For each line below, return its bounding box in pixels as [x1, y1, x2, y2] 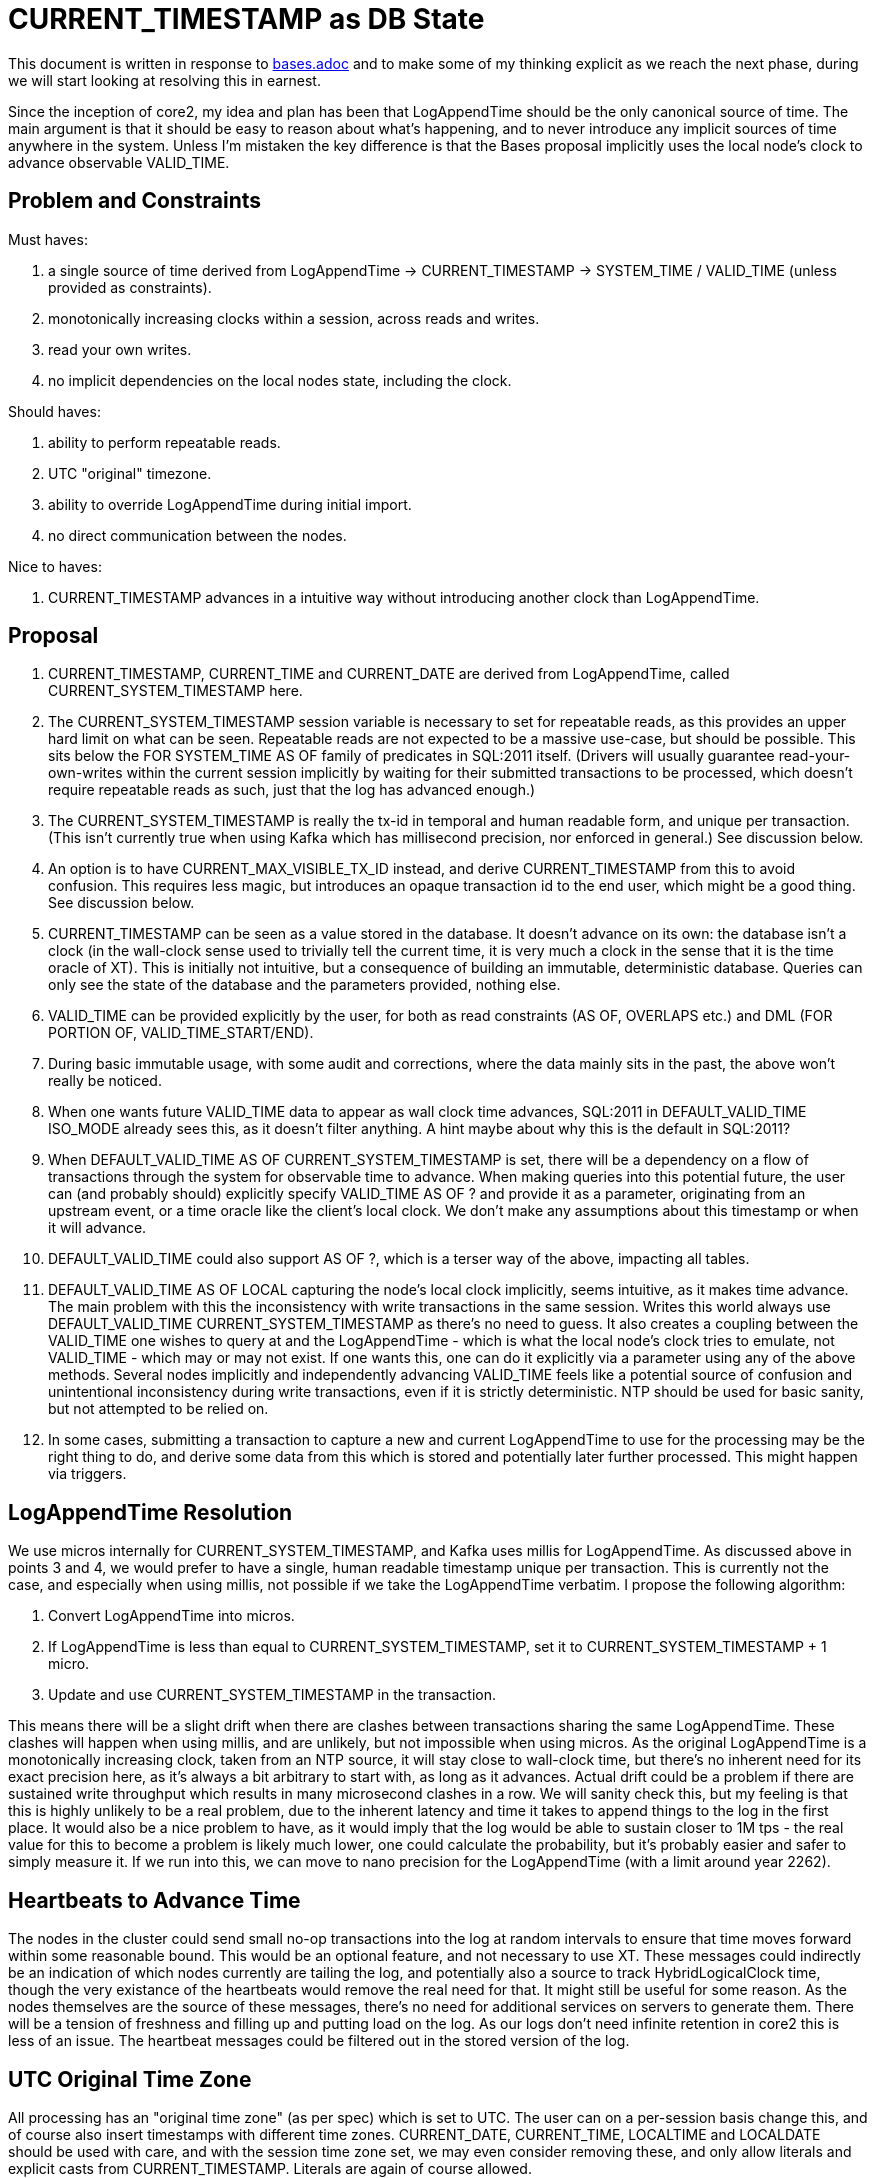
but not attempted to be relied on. [48, 1400, 269, 1418]
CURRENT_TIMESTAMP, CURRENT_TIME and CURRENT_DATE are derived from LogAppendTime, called [48, 665, 730, 683]
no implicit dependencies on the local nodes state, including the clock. [48, 371, 512, 389]
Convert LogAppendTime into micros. [48, 1607, 295, 1625]
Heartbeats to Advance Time [8, 1887, 301, 1913]
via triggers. [48, 1465, 127, 1483]
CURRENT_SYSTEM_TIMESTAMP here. [48, 682, 303, 700]
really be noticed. [48, 1072, 162, 1090]
